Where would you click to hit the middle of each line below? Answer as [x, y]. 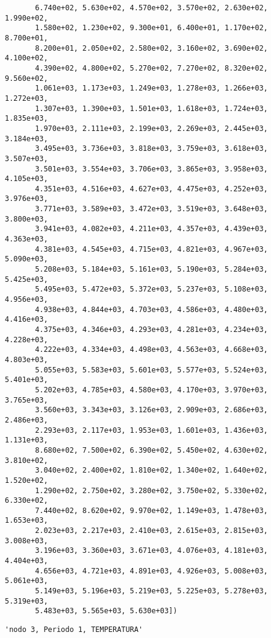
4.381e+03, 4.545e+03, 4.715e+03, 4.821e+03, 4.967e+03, [151, 249]
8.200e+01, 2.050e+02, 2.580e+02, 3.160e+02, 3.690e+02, [151, 48]
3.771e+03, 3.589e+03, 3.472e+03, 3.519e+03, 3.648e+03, [151, 209]
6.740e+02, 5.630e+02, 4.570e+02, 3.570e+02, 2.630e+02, [151, 8]
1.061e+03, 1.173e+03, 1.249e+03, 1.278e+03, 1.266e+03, [151, 88]
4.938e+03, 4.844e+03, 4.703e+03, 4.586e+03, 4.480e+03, [151, 309]
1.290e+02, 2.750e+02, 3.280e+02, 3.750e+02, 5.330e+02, [151, 490]
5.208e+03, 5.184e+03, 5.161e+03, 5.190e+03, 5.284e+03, [151, 270]
